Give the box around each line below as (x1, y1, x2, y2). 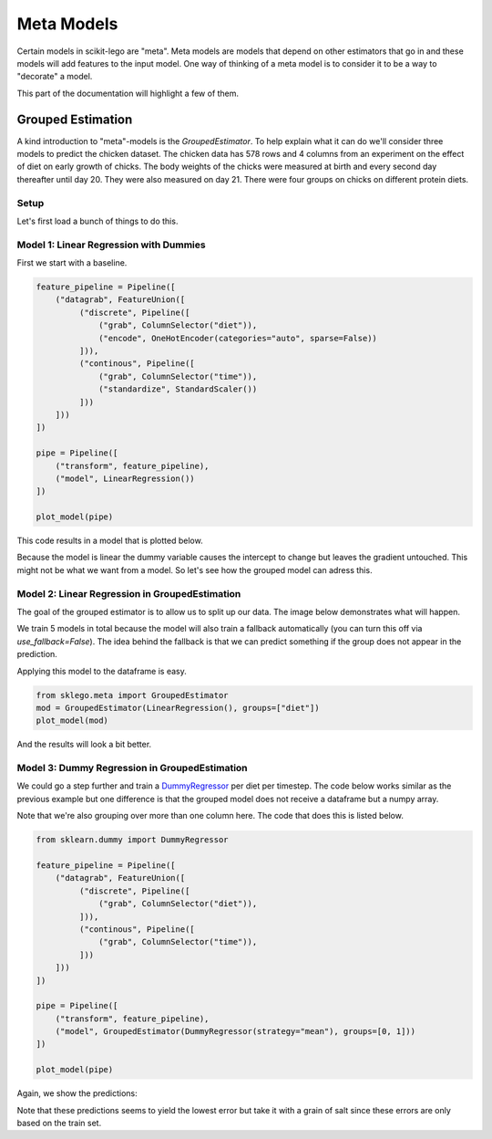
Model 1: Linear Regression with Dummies (16, 238, 206, 251)
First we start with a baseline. (16, 257, 128, 268)
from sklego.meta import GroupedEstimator (36, 690, 229, 700)
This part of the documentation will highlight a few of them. (16, 88, 240, 99)
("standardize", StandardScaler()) (98, 384, 258, 394)
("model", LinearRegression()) (55, 473, 195, 484)
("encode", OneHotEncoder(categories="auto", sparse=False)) (98, 333, 378, 343)
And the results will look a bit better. (16, 739, 152, 750)
